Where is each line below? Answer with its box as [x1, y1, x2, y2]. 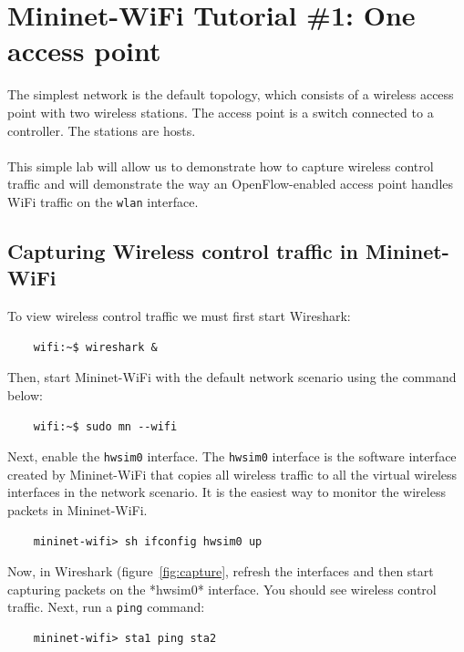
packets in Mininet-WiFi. [7, 500, 148, 519]
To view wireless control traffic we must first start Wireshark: [7, 306, 351, 326]
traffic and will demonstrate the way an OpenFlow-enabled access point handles [7, 174, 454, 193]
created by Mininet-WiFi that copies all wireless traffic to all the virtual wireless [7, 464, 458, 483]
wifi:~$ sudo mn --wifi [33, 419, 178, 433]
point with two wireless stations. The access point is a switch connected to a [7, 102, 434, 121]
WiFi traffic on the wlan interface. [7, 191, 199, 211]
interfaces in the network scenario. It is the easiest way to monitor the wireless [7, 482, 446, 502]
